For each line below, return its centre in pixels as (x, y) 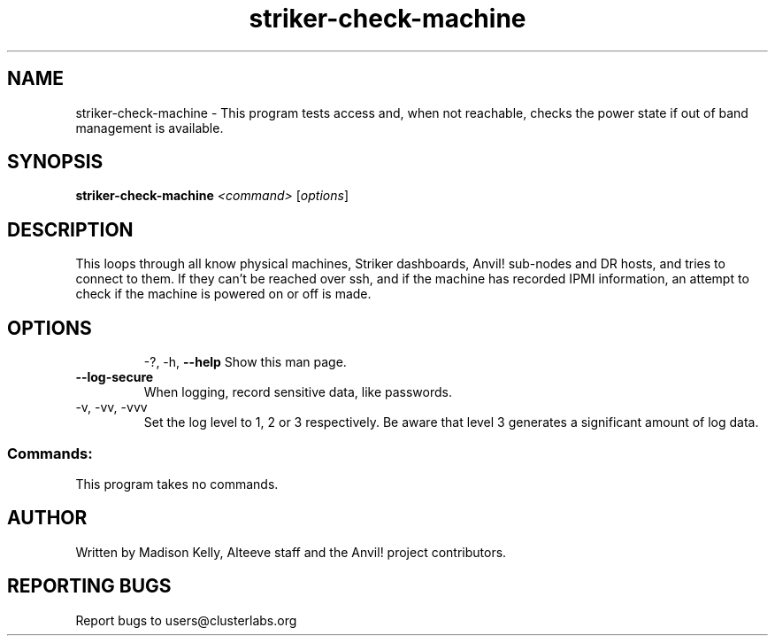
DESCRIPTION (70, 229)
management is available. (150, 128)
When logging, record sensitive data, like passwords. (298, 392)
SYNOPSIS (55, 162)
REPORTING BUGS (89, 586)
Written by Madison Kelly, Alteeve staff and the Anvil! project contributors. (291, 552)
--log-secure (115, 377)
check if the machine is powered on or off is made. (223, 294)
